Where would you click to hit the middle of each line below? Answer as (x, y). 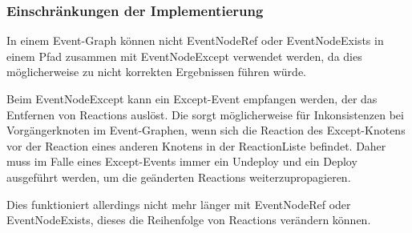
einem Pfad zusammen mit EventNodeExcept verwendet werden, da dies (184, 56)
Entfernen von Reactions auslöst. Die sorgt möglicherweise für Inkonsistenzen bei (205, 114)
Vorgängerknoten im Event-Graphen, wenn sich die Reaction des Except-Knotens (206, 130)
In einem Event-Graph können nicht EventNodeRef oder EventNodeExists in (195, 40)
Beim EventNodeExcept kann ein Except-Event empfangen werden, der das (192, 98)
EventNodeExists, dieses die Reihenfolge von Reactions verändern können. (189, 220)
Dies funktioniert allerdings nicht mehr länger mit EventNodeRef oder (179, 204)
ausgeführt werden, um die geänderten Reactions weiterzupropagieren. (179, 177)
